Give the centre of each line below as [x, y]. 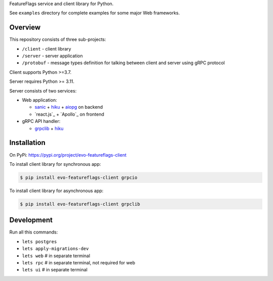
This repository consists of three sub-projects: [58, 39]
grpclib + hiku [49, 128]
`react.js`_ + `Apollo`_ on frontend [70, 114]
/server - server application [52, 56]
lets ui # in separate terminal [55, 270]
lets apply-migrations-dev [55, 249]
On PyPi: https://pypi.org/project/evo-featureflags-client [68, 155]
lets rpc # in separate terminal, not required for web [79, 262]
